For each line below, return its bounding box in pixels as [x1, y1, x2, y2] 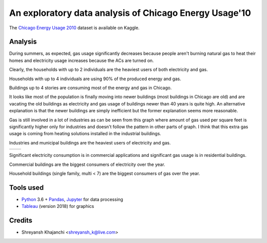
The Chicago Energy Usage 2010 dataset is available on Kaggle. [9, 25, 140, 31]
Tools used [9, 183, 44, 192]
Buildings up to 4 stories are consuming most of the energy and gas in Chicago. [9, 85, 172, 91]
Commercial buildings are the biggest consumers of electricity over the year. [9, 161, 166, 167]
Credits [9, 216, 33, 225]
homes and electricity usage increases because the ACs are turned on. [9, 57, 154, 63]
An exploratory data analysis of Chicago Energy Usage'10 [9, 7, 251, 18]
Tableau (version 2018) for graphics [21, 203, 94, 209]
